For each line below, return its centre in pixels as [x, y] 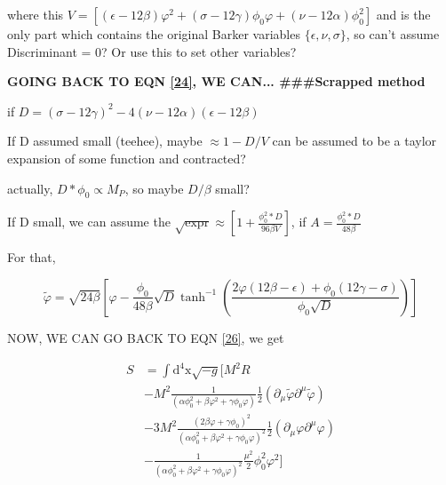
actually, [30, 188]
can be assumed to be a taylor [354, 141]
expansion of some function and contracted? [127, 158]
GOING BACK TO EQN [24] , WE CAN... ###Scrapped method [216, 81]
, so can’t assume [393, 34]
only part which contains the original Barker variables [154, 34]
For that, [32, 257]
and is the [403, 14]
